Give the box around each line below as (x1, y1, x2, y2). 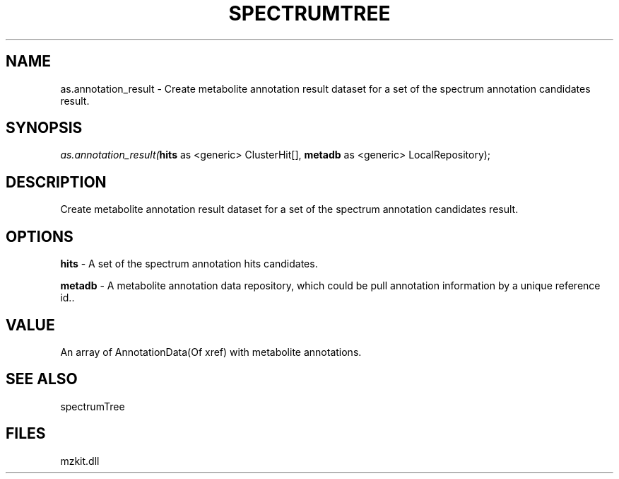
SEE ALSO (6, 370, 78, 388)
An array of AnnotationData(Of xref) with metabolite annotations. (60, 345, 362, 358)
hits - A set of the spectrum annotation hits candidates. (60, 258, 318, 270)
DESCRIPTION (6, 173, 107, 191)
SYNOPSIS (6, 119, 83, 137)
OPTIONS (6, 227, 73, 246)
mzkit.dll (60, 454, 100, 467)
